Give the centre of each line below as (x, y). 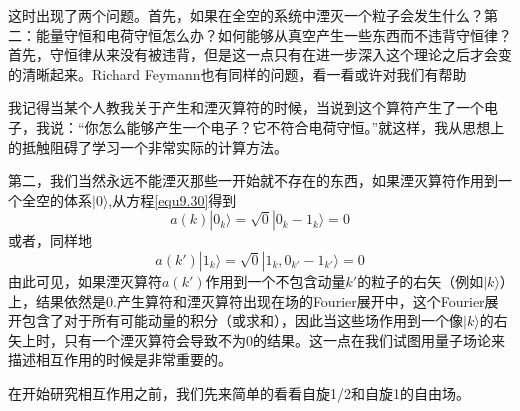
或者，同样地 (50, 240)
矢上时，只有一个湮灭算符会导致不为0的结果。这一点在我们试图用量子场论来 (256, 339)
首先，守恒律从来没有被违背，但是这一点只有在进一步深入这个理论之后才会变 (260, 54)
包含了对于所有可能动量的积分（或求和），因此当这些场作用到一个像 (242, 320)
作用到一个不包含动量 (275, 280)
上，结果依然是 (57, 300)
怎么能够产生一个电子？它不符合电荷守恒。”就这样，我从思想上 (301, 126)
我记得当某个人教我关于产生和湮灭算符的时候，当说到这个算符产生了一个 (246, 107)
